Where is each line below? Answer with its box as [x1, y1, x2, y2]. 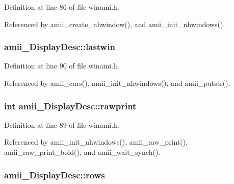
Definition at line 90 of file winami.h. [4, 60, 119, 71]
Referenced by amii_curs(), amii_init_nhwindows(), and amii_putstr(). [4, 78, 230, 88]
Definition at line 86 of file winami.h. [4, 2, 119, 12]
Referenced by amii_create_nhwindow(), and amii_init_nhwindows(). [4, 18, 225, 29]
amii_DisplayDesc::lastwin [4, 40, 115, 53]
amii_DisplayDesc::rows [4, 168, 105, 181]
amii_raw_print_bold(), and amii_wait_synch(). [4, 147, 161, 157]
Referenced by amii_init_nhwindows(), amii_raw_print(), [4, 136, 188, 147]
